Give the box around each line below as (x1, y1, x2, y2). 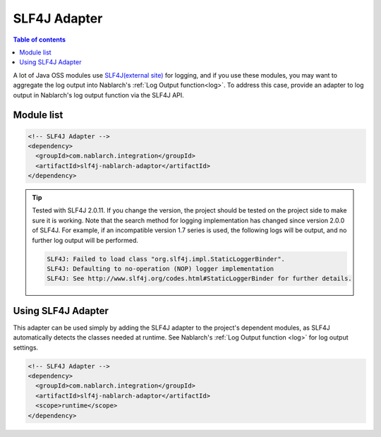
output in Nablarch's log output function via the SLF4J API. (13, 90, 185, 99)
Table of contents (13, 35, 66, 44)
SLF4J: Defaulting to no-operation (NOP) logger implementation (47, 265, 274, 273)
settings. (13, 343, 39, 352)
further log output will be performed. (32, 236, 139, 244)
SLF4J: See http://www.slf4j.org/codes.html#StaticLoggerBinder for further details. (47, 275, 352, 282)
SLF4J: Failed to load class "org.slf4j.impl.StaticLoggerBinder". (47, 255, 286, 263)
